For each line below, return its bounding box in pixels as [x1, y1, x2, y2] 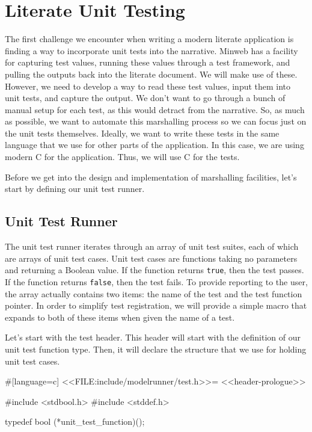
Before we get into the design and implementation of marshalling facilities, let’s [5, 170, 297, 183]
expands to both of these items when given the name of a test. [5, 310, 235, 323]
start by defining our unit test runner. [5, 182, 145, 195]
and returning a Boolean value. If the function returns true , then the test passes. [5, 264, 304, 276]
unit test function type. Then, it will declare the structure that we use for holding [5, 342, 307, 355]
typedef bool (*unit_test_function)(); [5, 415, 145, 428]
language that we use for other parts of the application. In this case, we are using [5, 138, 304, 151]
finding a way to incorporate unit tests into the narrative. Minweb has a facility [5, 44, 298, 57]
